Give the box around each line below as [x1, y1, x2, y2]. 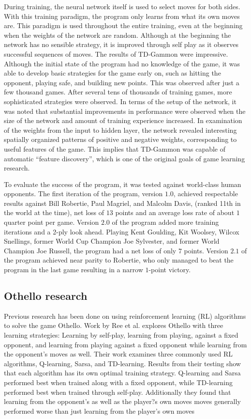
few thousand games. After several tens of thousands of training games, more [4, 87, 232, 97]
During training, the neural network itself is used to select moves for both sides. [4, 1, 240, 11]
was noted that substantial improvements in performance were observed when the [4, 106, 246, 116]
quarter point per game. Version [4, 217, 99, 227]
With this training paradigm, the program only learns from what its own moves [4, 11, 240, 21]
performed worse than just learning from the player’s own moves [4, 405, 195, 416]
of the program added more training [112, 217, 219, 227]
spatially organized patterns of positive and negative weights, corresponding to [4, 134, 237, 144]
